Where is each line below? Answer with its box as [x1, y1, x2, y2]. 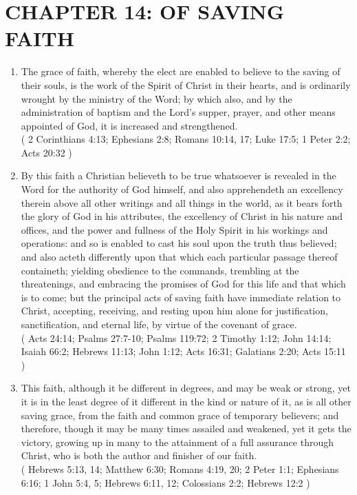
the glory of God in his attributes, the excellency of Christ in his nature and [21, 209, 343, 223]
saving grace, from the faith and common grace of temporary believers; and [21, 407, 339, 422]
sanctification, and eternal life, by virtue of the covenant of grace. [21, 317, 297, 331]
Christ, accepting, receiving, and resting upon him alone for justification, [21, 303, 328, 318]
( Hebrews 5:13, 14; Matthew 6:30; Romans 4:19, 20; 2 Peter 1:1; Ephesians [21, 461, 339, 476]
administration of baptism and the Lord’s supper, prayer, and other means [21, 105, 336, 119]
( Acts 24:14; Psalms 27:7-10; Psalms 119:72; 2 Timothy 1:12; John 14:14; [21, 330, 332, 345]
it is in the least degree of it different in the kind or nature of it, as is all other [21, 394, 351, 408]
